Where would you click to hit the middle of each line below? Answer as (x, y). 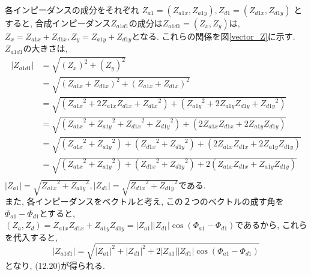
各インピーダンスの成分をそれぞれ (72, 10)
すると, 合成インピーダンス (58, 23)
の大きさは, (45, 48)
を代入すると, (31, 237)
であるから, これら (271, 225)
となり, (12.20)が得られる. (55, 265)
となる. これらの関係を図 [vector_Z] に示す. (213, 36)
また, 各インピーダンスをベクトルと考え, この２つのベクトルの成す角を (144, 201)
